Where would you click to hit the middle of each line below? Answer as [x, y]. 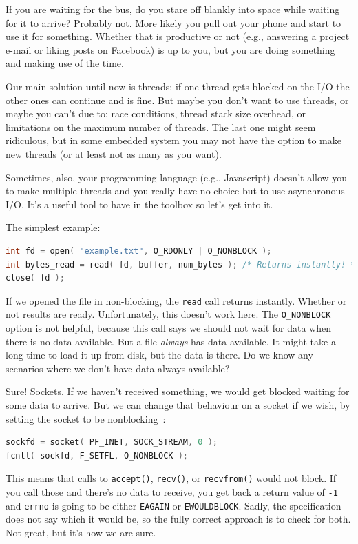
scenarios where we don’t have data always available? [118, 368]
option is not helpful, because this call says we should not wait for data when [169, 328]
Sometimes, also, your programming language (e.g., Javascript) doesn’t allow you [177, 177]
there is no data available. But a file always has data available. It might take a [171, 341]
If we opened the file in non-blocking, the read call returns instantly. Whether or [176, 300]
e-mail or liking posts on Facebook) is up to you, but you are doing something [170, 49]
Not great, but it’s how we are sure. [81, 532]
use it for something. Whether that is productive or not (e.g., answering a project [178, 36]
